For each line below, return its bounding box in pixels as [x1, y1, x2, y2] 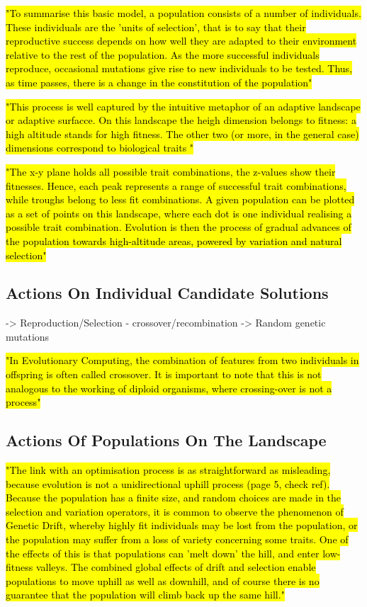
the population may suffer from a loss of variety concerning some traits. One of [6, 532, 349, 547]
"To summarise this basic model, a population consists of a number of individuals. [6, 6, 361, 20]
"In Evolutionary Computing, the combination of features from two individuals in [6, 353, 359, 368]
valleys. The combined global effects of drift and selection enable [35, 560, 316, 574]
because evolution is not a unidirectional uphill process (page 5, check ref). [6, 476, 330, 491]
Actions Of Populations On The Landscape [6, 429, 327, 451]
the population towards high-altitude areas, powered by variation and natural [6, 233, 342, 248]
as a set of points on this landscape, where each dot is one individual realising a [6, 205, 352, 220]
